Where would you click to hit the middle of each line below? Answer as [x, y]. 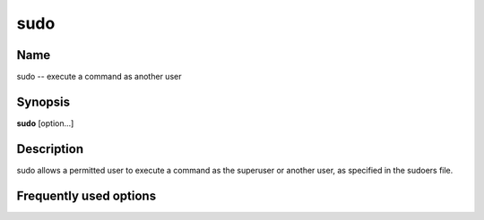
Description [50, 149]
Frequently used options [86, 195]
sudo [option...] [45, 123]
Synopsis [43, 102]
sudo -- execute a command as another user [99, 77]
